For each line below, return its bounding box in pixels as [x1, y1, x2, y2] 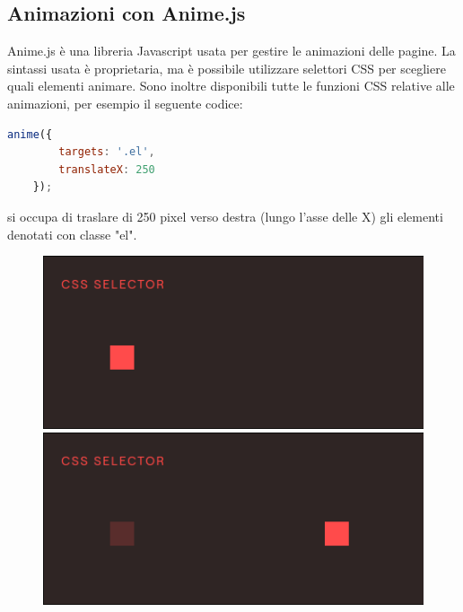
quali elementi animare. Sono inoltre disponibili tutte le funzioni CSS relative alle [7, 76, 455, 95]
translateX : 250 [58, 162, 155, 176]
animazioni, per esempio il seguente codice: [7, 93, 243, 112]
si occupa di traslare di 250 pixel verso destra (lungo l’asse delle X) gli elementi [7, 206, 443, 225]
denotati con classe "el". [7, 224, 137, 243]
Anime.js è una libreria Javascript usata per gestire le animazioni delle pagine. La [7, 41, 456, 60]
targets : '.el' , [58, 145, 155, 159]
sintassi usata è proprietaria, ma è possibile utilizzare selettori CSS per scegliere [7, 58, 446, 77]
